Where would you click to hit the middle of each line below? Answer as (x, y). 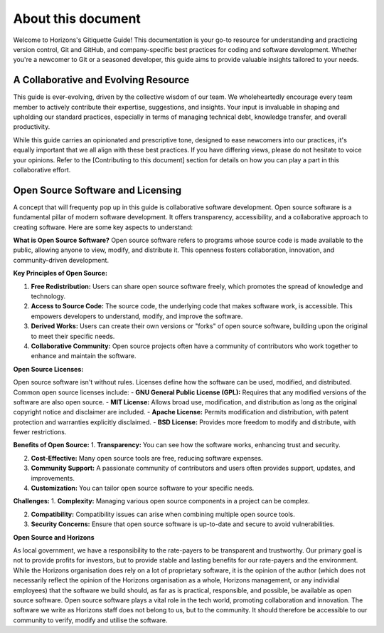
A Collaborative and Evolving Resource (101, 80)
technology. (48, 296)
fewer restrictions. (40, 432)
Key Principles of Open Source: (60, 273)
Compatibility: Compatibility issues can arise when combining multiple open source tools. (163, 514)
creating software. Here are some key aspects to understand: (103, 227)
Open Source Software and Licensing (97, 190)
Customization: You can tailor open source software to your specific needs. (143, 488)
